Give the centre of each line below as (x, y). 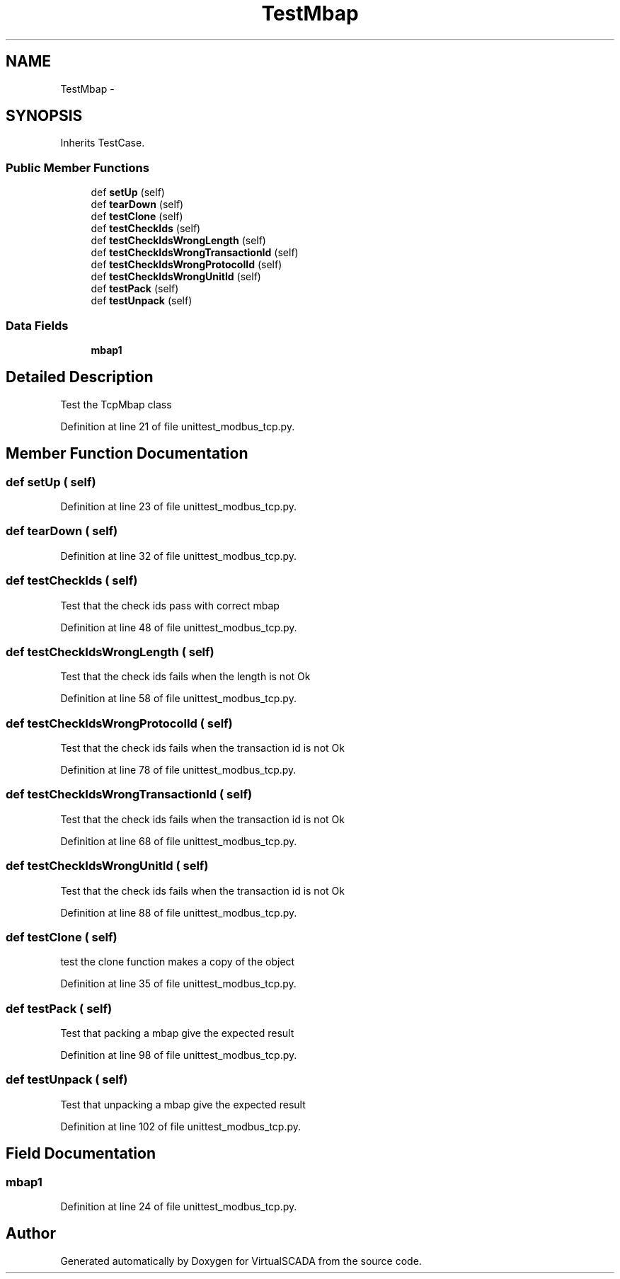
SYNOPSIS (44, 116)
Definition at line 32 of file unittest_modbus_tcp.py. (179, 556)
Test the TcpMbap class (116, 404)
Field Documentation (81, 1154)
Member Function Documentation (127, 454)
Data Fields (37, 325)
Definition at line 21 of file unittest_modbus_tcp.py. (178, 426)
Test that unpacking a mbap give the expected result (183, 1104)
